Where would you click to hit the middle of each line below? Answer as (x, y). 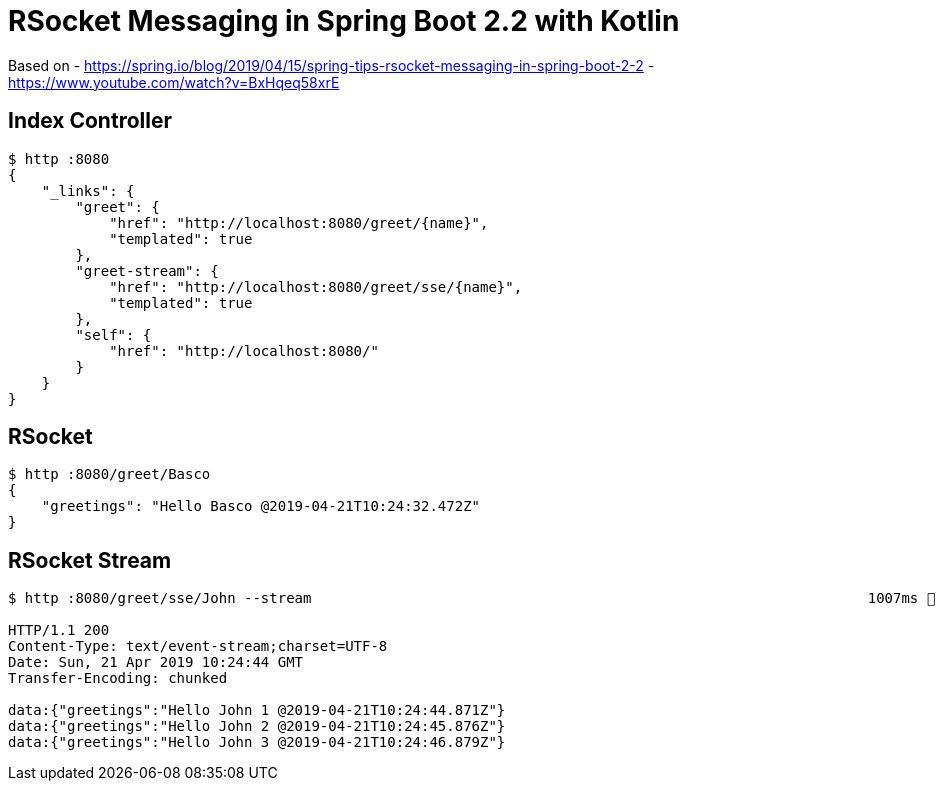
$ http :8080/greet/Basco (109, 474)
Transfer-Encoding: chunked (118, 678)
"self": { (113, 334)
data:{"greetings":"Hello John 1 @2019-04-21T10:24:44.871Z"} (257, 710)
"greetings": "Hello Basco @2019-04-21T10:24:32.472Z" (261, 506)
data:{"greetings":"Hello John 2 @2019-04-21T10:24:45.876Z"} (257, 726)
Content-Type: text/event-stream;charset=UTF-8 (198, 646)
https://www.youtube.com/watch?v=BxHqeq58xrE (174, 82)
